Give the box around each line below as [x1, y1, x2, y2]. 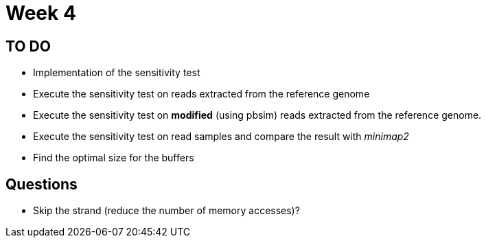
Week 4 [5, 1, 76, 25]
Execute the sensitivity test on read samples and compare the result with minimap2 [33, 130, 409, 143]
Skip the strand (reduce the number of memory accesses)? [33, 205, 300, 217]
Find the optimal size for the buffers [33, 152, 194, 164]
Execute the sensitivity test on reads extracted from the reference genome [33, 88, 370, 100]
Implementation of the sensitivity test [33, 67, 200, 79]
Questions [5, 175, 78, 193]
